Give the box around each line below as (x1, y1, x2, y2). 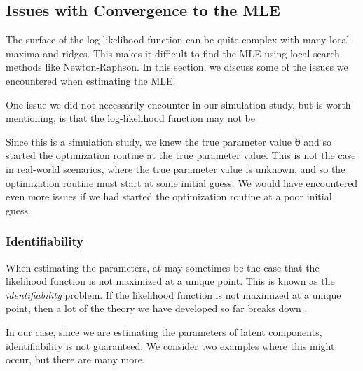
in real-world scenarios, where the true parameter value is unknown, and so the (6, 161, 345, 176)
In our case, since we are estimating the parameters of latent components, (6, 324, 322, 339)
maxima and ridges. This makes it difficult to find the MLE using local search (6, 45, 340, 60)
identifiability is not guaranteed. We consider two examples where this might (6, 338, 335, 353)
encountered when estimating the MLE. (6, 73, 176, 87)
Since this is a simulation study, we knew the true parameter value (6, 134, 292, 148)
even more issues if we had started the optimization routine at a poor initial (6, 189, 332, 204)
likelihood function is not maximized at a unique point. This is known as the (6, 274, 335, 288)
